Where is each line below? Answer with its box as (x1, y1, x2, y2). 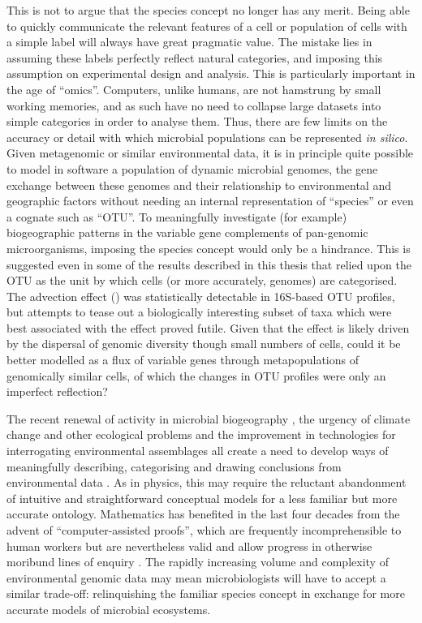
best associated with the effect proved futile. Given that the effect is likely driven (6, 319, 410, 336)
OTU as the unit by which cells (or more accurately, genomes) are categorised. (6, 272, 398, 289)
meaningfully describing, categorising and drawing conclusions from (6, 458, 342, 475)
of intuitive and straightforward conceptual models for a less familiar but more (6, 489, 398, 506)
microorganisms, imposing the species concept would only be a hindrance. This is (6, 239, 411, 256)
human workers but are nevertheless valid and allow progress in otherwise (6, 537, 372, 554)
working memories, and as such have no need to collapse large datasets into (6, 97, 381, 114)
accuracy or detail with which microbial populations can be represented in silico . (6, 128, 408, 145)
